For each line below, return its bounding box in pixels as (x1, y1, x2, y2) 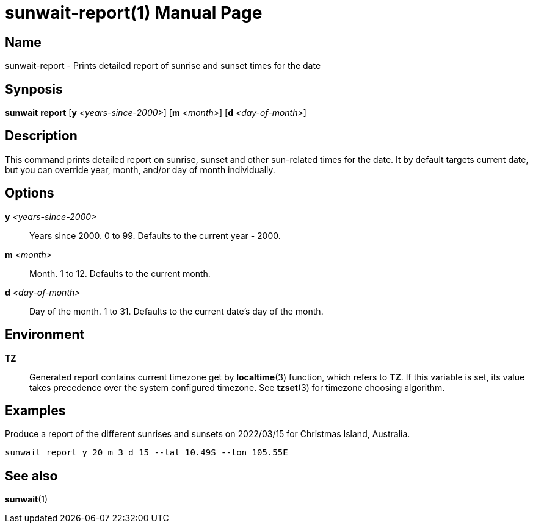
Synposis (5, 81, 63, 97)
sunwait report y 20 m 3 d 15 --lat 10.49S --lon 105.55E (5, 448, 288, 458)
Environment (5, 327, 85, 343)
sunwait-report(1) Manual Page (5, 2, 263, 23)
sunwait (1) (5, 494, 48, 505)
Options (5, 185, 54, 201)
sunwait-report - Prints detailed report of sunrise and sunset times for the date (5, 60, 321, 71)
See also (5, 468, 58, 483)
